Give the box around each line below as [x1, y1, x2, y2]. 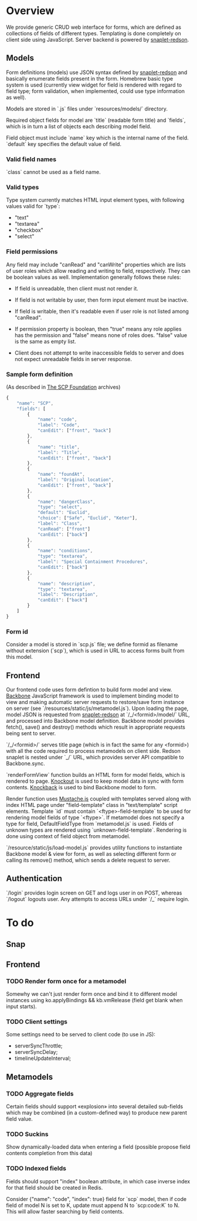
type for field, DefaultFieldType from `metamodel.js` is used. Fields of [6, 820, 174, 827]
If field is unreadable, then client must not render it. [14, 285, 139, 292]
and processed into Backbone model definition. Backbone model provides [6, 717, 185, 724]
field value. [6, 1115, 33, 1122]
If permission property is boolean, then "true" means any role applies [14, 325, 182, 332]
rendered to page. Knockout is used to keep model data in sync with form [6, 778, 184, 785]
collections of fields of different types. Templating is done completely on [6, 29, 182, 36]
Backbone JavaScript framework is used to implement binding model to [6, 692, 179, 699]
